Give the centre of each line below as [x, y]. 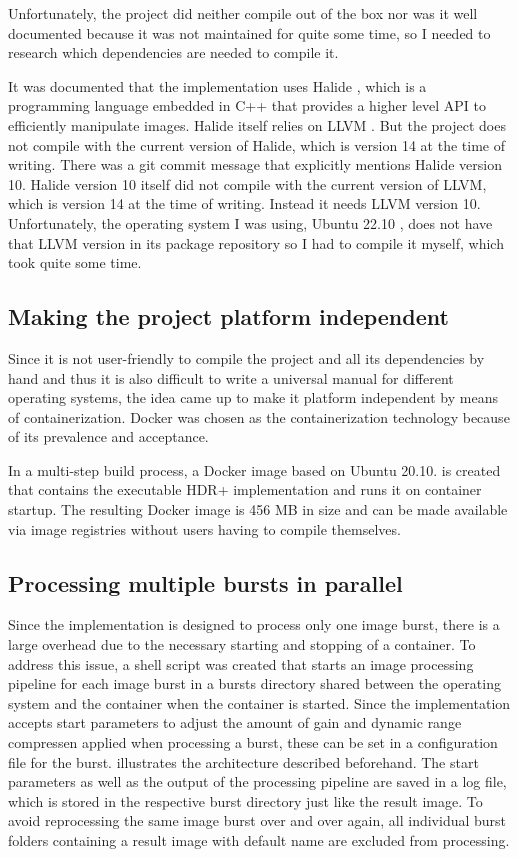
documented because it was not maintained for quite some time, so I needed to [249, 32]
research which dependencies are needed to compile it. [173, 52]
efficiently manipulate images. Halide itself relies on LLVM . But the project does [257, 124]
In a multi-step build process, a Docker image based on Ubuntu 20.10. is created [254, 469]
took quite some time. [75, 262]
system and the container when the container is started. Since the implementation [259, 702]
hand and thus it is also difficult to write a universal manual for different [231, 377]
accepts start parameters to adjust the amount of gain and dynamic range [235, 722]
